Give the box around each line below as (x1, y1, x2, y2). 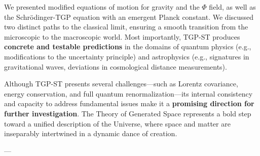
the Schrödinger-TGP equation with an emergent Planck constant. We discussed (4, 11, 254, 22)
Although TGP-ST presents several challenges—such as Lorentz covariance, (4, 78, 238, 89)
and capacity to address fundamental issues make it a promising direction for (4, 98, 254, 109)
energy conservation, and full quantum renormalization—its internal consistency (4, 88, 253, 99)
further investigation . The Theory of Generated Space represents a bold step (4, 108, 251, 118)
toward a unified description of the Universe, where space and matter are (4, 118, 231, 129)
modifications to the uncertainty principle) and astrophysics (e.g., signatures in (4, 51, 249, 61)
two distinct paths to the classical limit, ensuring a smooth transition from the (4, 21, 248, 32)
